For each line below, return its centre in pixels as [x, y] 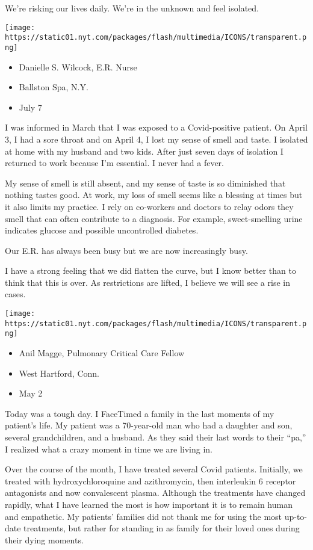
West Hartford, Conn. [59, 373]
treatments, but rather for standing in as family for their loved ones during [162, 528]
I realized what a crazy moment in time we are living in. [109, 449]
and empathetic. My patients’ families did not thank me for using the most [144, 516]
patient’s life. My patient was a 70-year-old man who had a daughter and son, [149, 425]
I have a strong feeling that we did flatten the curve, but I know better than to [150, 270]
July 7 [30, 107]
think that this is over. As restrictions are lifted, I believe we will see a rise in [147, 282]
